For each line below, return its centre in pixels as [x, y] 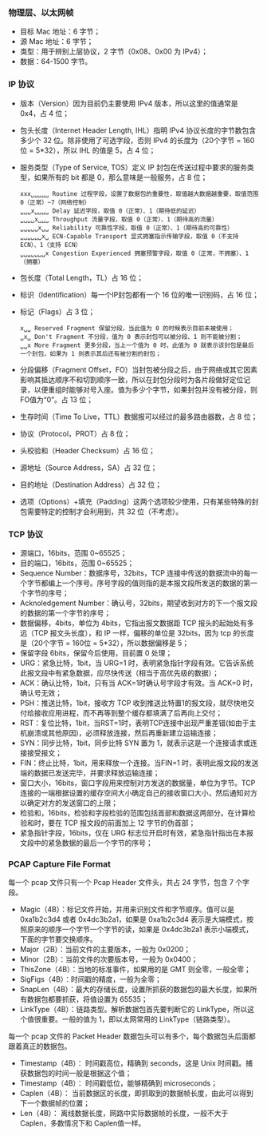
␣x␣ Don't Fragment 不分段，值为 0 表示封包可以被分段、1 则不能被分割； [131, 337]
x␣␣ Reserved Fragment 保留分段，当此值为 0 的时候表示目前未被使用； [127, 328]
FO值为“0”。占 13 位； [57, 399]
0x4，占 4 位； [45, 113]
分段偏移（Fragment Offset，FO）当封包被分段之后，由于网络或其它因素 [138, 369]
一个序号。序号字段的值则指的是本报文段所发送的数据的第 [156, 583]
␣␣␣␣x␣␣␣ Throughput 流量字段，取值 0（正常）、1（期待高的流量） [119, 219]
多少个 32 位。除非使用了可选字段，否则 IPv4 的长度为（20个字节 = [130, 140]
